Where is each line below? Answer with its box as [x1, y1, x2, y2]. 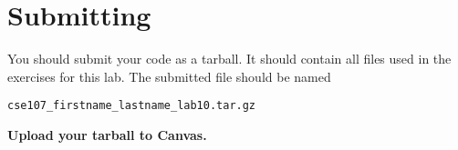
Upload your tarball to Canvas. [7, 125, 207, 144]
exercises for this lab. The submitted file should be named [7, 66, 331, 85]
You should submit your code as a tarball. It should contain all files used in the [7, 49, 452, 68]
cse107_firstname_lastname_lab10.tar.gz [7, 99, 256, 113]
